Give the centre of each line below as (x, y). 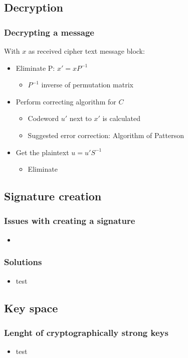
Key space (31, 308)
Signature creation (53, 196)
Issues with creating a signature (70, 221)
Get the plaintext (42, 152)
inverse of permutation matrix (87, 85)
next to (80, 118)
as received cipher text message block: (86, 51)
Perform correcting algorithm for (66, 101)
